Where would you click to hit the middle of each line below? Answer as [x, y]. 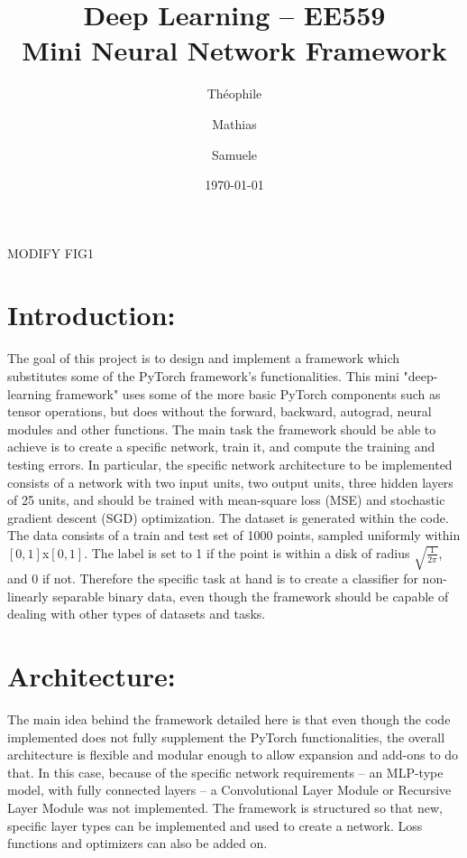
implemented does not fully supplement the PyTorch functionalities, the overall [226, 737]
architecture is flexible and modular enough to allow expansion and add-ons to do [233, 755]
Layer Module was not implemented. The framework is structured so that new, [225, 808]
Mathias [234, 123]
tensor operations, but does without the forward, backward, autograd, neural [220, 411]
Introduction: [92, 315]
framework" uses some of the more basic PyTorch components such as [248, 393]
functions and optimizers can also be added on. [137, 843]
